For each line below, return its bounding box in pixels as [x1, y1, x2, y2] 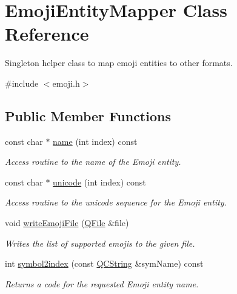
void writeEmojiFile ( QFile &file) [5, 216, 129, 229]
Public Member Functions [5, 106, 171, 125]
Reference [5, 21, 89, 46]
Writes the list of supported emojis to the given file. [5, 236, 195, 249]
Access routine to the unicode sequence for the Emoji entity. [5, 196, 227, 209]
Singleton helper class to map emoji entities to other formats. [5, 56, 233, 69]
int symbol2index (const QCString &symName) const [5, 257, 204, 270]
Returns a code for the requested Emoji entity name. [5, 277, 199, 290]
